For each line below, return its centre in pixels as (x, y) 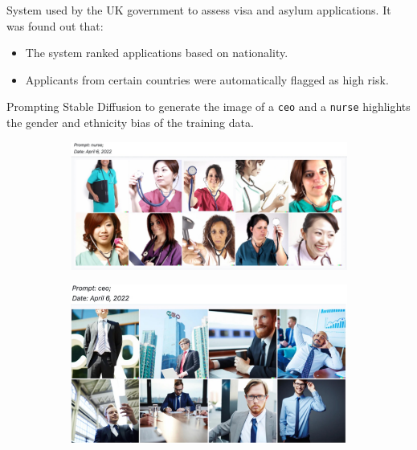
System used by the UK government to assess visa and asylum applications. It (199, 10)
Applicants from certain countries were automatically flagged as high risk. (207, 79)
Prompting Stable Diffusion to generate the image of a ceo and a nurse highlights (208, 106)
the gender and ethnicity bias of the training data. (130, 123)
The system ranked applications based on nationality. (157, 53)
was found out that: (55, 25)
